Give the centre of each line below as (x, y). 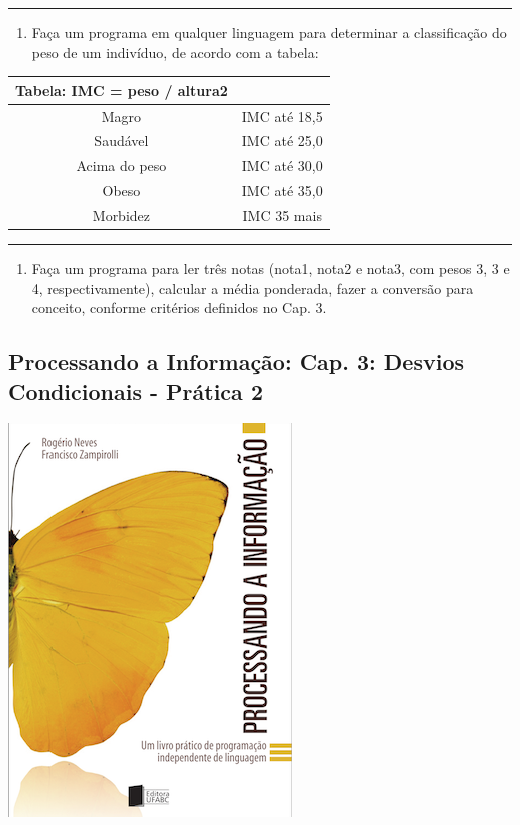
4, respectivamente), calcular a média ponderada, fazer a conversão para (252, 287)
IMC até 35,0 (282, 190)
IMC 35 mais (282, 214)
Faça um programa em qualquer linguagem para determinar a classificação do (269, 32)
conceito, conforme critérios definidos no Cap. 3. (179, 307)
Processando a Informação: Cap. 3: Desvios (236, 361)
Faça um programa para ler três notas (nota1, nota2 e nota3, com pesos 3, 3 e (270, 268)
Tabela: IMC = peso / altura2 (121, 89)
